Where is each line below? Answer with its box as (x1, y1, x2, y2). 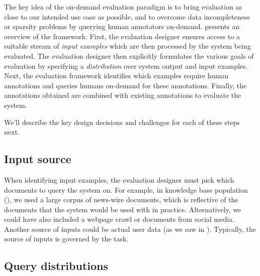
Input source (4, 151, 71, 167)
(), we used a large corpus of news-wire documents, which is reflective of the (4, 194, 238, 205)
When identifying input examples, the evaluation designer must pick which (4, 174, 234, 185)
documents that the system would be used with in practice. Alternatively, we (4, 204, 241, 214)
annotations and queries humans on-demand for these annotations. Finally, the (4, 80, 247, 90)
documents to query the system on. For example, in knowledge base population (4, 184, 248, 195)
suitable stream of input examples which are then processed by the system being (4, 41, 251, 51)
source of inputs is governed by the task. (4, 233, 129, 244)
